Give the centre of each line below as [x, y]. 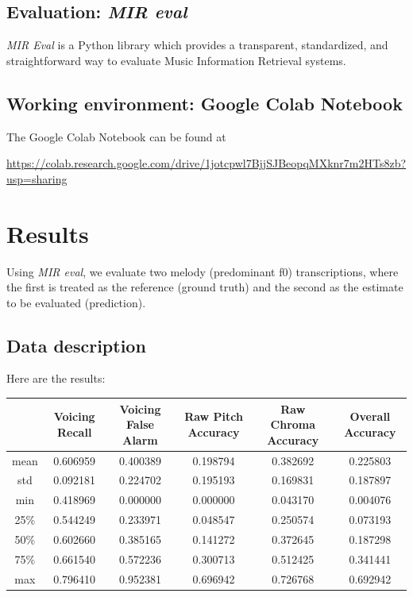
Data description [76, 345]
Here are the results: [56, 378]
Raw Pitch [214, 416]
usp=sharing [37, 178]
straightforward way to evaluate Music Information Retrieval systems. [176, 60]
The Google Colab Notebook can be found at [116, 136]
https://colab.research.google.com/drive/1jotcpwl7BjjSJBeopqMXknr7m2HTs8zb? [206, 163]
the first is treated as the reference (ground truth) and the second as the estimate [205, 287]
